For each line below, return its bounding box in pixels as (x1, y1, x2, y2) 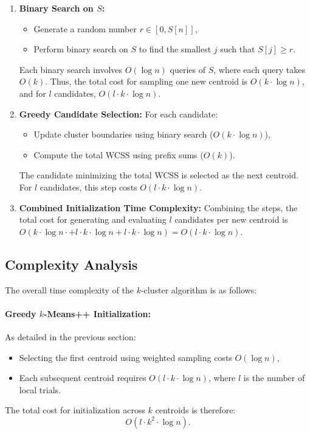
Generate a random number (33, 22, 137, 35)
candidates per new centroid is (174, 213, 288, 226)
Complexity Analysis (5, 254, 138, 273)
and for (19, 86, 46, 99)
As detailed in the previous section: (5, 330, 136, 343)
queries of (170, 63, 206, 75)
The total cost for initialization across (5, 404, 145, 416)
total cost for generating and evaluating (19, 213, 167, 226)
